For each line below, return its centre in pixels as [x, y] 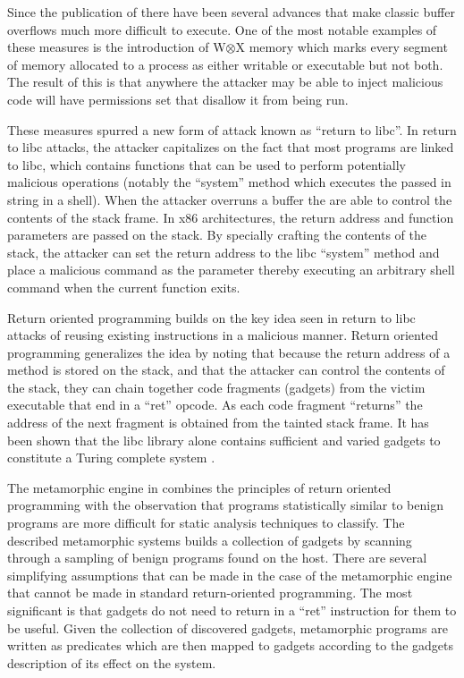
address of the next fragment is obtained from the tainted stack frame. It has [218, 423]
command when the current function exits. [124, 287]
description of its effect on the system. [112, 662]
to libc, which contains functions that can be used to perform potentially [207, 164]
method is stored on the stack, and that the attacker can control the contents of [226, 370]
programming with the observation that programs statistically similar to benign [225, 505]
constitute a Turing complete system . [111, 458]
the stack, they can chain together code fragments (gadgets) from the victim [216, 387]
